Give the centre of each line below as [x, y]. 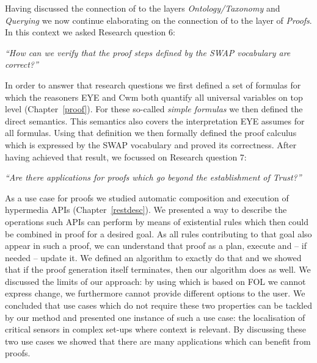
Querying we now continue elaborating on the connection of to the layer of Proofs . [158, 20]
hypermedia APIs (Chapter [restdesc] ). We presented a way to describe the [146, 210]
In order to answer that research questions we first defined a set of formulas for [153, 84]
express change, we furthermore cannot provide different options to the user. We [155, 293]
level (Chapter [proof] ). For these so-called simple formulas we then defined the [154, 109]
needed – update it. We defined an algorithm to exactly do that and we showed [153, 257]
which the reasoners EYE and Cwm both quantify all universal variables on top [154, 97]
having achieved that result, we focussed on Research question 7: [126, 156]
